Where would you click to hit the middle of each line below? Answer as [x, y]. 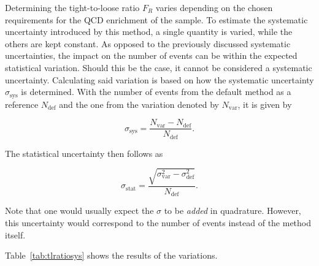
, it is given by [265, 104]
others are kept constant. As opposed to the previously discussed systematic [148, 43]
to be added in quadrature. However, [233, 211]
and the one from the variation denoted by [139, 104]
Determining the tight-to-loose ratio [72, 7]
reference [22, 104]
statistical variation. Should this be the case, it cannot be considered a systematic [159, 67]
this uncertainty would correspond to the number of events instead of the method [158, 222]
